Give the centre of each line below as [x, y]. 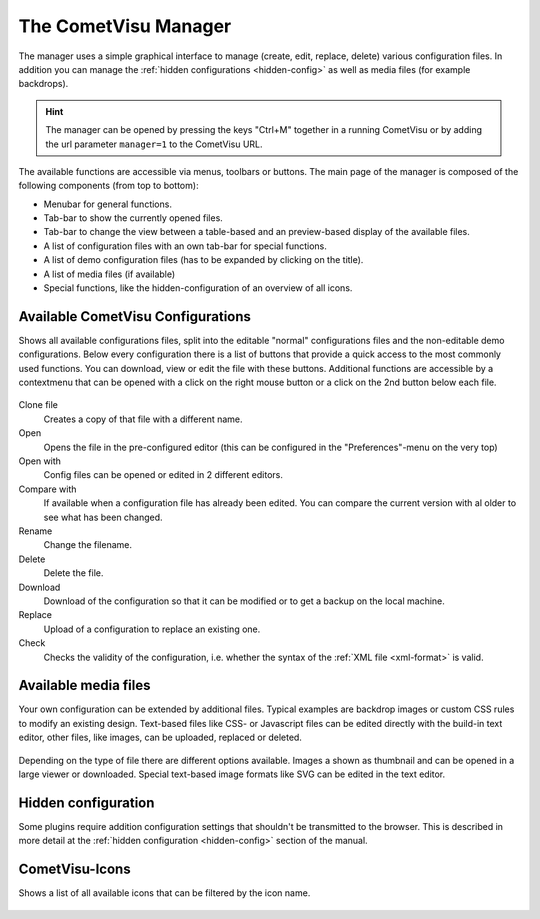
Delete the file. [73, 573]
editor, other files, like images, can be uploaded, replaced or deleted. [160, 737]
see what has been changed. [103, 517]
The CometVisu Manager [125, 26]
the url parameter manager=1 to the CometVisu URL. [154, 144]
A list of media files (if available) [109, 274]
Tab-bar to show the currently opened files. [133, 218]
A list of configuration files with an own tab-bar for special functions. [185, 246]
